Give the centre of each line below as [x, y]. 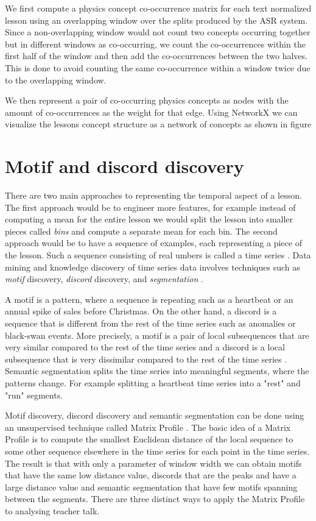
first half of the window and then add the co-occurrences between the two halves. [156, 56]
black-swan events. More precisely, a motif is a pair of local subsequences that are [157, 335]
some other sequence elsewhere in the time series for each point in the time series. [157, 451]
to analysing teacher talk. [52, 510]
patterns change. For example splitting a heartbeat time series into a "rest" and [153, 382]
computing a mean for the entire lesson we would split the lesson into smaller [149, 219]
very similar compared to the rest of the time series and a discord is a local [145, 347]
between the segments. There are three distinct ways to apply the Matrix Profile [155, 499]
